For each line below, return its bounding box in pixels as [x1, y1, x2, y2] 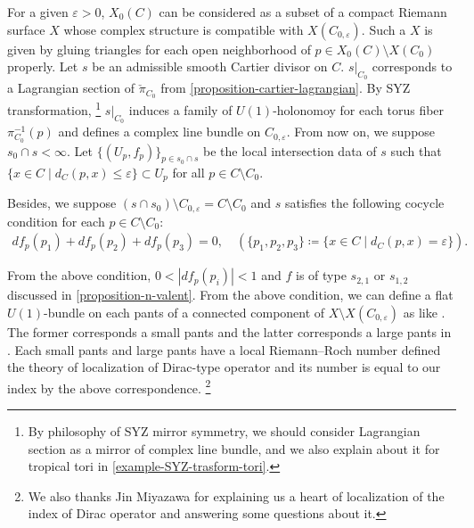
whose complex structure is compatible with [63, 20, 304, 38]
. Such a [361, 20, 406, 38]
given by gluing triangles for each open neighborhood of [7, 39, 311, 58]
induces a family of [128, 100, 233, 119]
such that [390, 141, 442, 160]
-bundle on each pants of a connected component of [44, 303, 325, 321]
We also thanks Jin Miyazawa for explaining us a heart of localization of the [28, 486, 445, 505]
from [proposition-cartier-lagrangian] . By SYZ [160, 78, 411, 97]
